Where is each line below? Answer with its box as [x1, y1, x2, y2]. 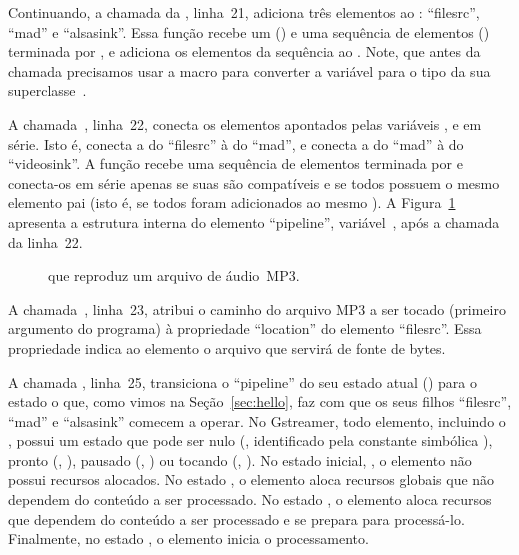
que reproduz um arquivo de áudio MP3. [48, 265, 300, 286]
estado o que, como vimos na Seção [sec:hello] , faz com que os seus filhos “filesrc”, [8, 391, 512, 412]
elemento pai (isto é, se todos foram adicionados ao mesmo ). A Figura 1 [8, 192, 456, 213]
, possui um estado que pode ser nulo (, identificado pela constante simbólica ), [8, 430, 493, 451]
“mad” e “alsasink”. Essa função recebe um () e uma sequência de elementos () [8, 21, 490, 42]
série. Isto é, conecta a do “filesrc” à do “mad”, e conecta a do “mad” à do [8, 133, 464, 154]
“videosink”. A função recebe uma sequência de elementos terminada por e [8, 153, 463, 174]
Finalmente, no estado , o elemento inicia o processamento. [8, 528, 369, 549]
